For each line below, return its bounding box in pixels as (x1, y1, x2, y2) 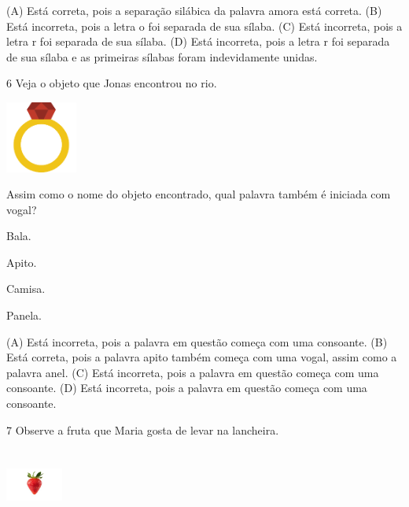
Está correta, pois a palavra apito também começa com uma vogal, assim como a (6, 349, 397, 365)
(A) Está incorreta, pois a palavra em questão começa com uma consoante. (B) (6, 333, 388, 350)
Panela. (6, 307, 42, 324)
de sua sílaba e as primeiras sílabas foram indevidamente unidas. (6, 48, 318, 65)
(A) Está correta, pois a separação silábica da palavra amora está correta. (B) (6, 2, 382, 18)
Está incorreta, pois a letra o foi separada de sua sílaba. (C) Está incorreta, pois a (6, 17, 403, 34)
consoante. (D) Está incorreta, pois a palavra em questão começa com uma (6, 379, 367, 396)
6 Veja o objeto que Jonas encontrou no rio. (6, 75, 217, 91)
